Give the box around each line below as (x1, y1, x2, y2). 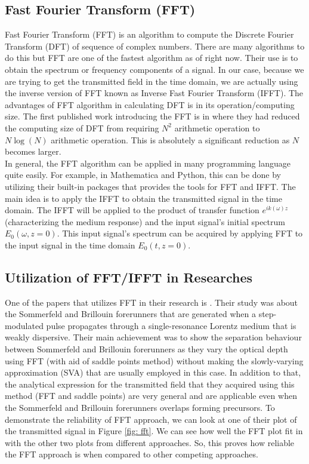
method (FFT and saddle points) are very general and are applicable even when (5, 389, 297, 402)
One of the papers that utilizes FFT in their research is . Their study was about (5, 296, 298, 308)
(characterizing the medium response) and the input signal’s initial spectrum (5, 215, 285, 228)
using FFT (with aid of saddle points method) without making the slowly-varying (5, 354, 304, 367)
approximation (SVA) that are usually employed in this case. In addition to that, (5, 366, 301, 379)
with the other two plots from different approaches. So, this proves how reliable (5, 436, 295, 448)
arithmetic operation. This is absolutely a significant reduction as (51, 133, 290, 146)
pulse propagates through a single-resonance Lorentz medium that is (46, 319, 296, 331)
